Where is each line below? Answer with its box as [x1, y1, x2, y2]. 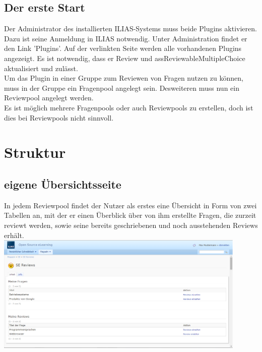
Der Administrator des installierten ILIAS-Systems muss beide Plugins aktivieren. [4, 23, 257, 34]
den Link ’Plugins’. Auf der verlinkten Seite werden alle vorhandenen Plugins [4, 43, 242, 53]
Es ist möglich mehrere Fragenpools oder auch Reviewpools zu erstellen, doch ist [4, 102, 253, 112]
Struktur [4, 142, 66, 162]
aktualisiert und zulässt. [4, 63, 78, 73]
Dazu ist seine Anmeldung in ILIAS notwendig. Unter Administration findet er [4, 33, 247, 43]
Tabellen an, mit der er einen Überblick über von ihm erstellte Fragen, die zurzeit [4, 210, 256, 220]
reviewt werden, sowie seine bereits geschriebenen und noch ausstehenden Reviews [4, 219, 258, 230]
